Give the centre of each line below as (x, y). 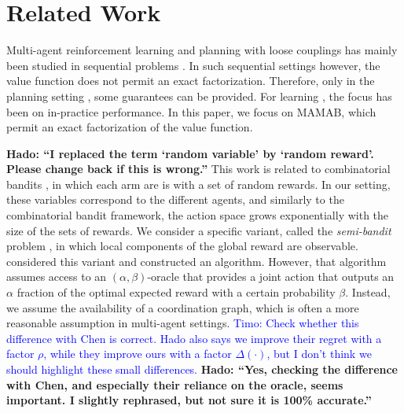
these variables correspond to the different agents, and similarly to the (175, 199)
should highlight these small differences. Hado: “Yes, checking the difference (202, 369)
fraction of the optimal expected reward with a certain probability (176, 292)
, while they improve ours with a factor (138, 354)
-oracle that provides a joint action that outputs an (271, 277)
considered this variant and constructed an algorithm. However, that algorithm (196, 261)
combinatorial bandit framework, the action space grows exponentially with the (198, 215)
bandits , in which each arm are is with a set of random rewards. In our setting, (198, 184)
